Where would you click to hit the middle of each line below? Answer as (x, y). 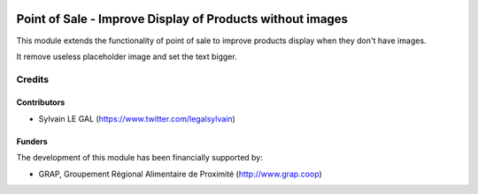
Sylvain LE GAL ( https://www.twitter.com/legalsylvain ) (137, 118)
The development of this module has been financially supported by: (139, 158)
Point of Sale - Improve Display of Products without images (182, 19)
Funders (32, 141)
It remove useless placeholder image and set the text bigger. (127, 56)
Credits (32, 79)
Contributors (41, 102)
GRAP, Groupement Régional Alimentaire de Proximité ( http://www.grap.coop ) (180, 174)
